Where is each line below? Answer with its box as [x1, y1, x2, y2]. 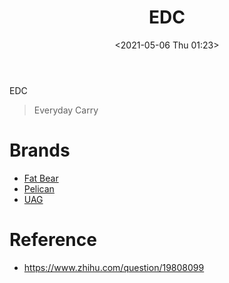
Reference [9, 229, 97, 251]
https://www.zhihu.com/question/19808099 [23, 261, 205, 273]
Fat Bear [23, 172, 59, 184]
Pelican [23, 182, 55, 195]
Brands [9, 139, 71, 162]
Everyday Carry [33, 104, 99, 116]
